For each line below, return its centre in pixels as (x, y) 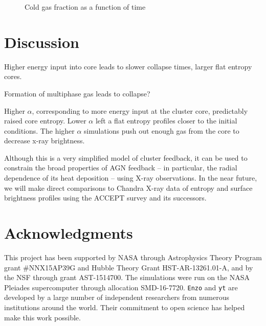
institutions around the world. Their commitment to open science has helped (125, 307)
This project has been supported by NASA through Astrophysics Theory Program (133, 257)
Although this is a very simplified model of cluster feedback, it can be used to (126, 157)
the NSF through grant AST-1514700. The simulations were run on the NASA (127, 277)
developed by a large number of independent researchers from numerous (117, 297)
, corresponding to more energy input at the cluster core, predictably (140, 110)
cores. (13, 76)
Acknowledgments (69, 233)
